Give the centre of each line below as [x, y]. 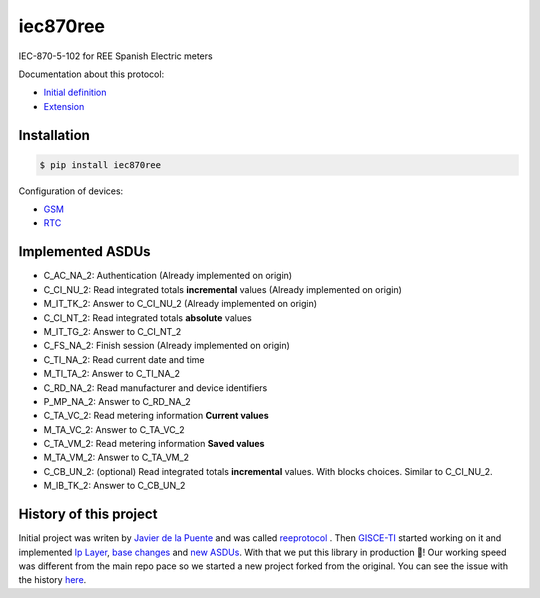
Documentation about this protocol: [91, 74]
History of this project [88, 514]
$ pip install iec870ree [100, 164]
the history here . [52, 580]
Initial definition [75, 92]
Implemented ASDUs [84, 251]
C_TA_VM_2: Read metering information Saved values [154, 444]
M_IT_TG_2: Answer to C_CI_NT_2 [112, 331]
